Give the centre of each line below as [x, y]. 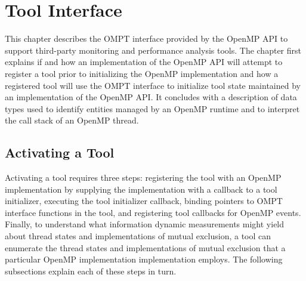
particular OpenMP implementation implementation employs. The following [144, 259]
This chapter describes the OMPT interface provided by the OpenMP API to [146, 38]
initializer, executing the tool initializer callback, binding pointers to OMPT [144, 201]
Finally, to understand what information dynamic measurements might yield [145, 224]
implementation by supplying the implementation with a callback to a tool [141, 189]
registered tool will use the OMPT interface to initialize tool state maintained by [153, 85]
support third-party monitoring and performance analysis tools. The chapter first [153, 50]
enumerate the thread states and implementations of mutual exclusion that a [145, 247]
